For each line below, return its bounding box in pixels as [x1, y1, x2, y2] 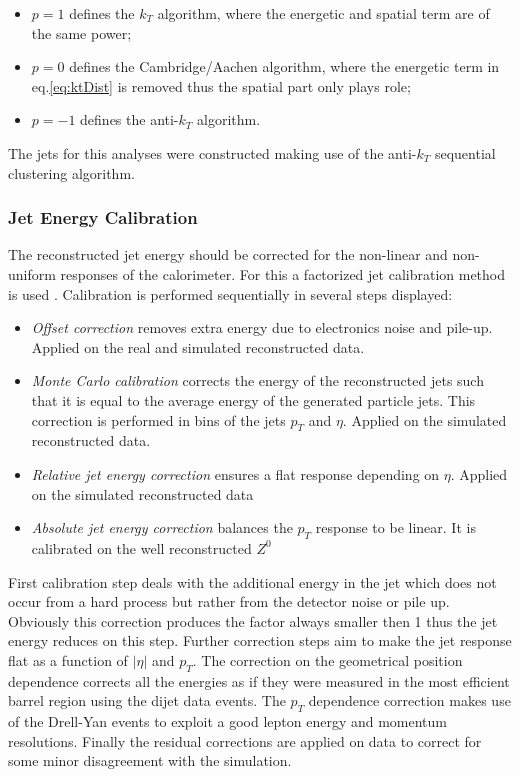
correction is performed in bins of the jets [31, 409, 286, 430]
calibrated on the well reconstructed [31, 537, 252, 558]
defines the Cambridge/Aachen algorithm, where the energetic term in [69, 56, 500, 77]
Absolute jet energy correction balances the [31, 517, 293, 538]
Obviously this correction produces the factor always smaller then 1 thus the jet [8, 610, 498, 631]
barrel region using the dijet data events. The [8, 690, 286, 711]
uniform [8, 263, 56, 284]
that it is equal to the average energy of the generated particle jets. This [31, 389, 476, 410]
